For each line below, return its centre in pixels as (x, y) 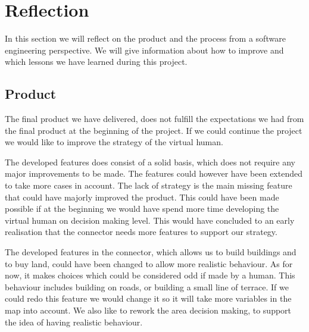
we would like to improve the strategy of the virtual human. (114, 142)
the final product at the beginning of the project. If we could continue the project (154, 130)
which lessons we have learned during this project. (96, 62)
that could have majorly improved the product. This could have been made (142, 197)
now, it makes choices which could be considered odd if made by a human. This (150, 275)
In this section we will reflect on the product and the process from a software (145, 38)
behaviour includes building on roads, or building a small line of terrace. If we (147, 286)
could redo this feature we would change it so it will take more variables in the (148, 298)
